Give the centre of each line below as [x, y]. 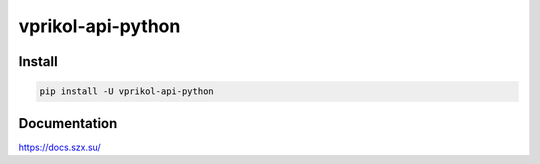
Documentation [68, 123]
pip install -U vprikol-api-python [126, 91]
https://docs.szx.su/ [59, 147]
